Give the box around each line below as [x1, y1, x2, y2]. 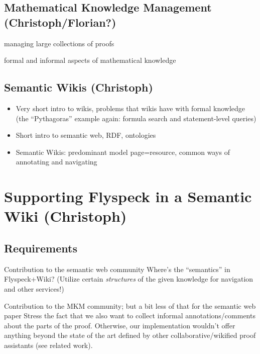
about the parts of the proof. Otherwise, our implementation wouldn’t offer [4, 320, 235, 330]
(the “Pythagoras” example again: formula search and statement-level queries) [16, 113, 256, 123]
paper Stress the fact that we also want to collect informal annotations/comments [4, 310, 255, 321]
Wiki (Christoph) [4, 206, 127, 226]
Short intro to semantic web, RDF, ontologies [16, 130, 156, 140]
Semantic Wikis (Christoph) [4, 79, 153, 95]
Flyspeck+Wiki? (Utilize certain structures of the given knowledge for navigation [4, 274, 253, 284]
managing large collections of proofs [4, 38, 114, 48]
